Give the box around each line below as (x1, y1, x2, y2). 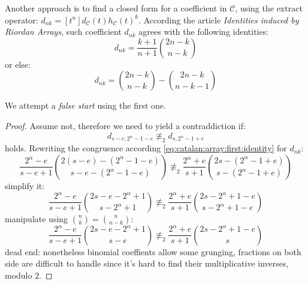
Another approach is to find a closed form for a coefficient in (5, 2, 227, 14)
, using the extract (235, 2, 303, 14)
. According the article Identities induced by (138, 13, 299, 26)
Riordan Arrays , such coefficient (5, 25, 122, 38)
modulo (5, 268, 32, 281)
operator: (5, 13, 38, 26)
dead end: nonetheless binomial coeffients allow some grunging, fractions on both (5, 245, 301, 258)
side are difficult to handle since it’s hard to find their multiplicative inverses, (5, 257, 289, 270)
